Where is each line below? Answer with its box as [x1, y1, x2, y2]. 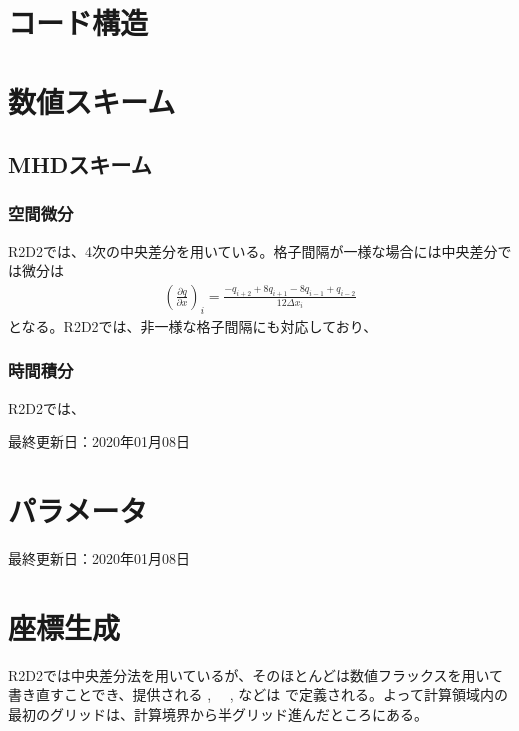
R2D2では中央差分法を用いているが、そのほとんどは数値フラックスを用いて [8, 664, 504, 685]
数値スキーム [8, 80, 176, 121]
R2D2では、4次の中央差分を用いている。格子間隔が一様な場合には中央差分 [8, 240, 498, 261]
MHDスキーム [8, 149, 152, 180]
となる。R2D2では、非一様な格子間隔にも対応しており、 [8, 315, 378, 336]
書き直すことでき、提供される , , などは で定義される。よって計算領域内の [8, 684, 508, 705]
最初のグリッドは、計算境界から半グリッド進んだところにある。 [8, 703, 428, 724]
